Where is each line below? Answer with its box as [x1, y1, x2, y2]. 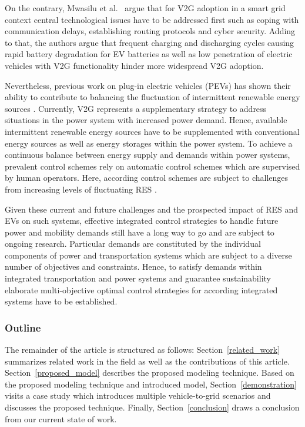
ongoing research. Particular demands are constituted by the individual [5, 237, 261, 250]
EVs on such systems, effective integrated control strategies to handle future [5, 214, 279, 227]
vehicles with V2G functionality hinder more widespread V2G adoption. [5, 59, 264, 71]
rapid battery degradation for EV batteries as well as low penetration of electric [5, 48, 293, 60]
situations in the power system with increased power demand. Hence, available [5, 114, 287, 126]
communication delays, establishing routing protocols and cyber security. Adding [5, 25, 296, 37]
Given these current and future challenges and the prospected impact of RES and [5, 203, 299, 215]
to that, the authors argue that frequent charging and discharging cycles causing [5, 36, 294, 48]
